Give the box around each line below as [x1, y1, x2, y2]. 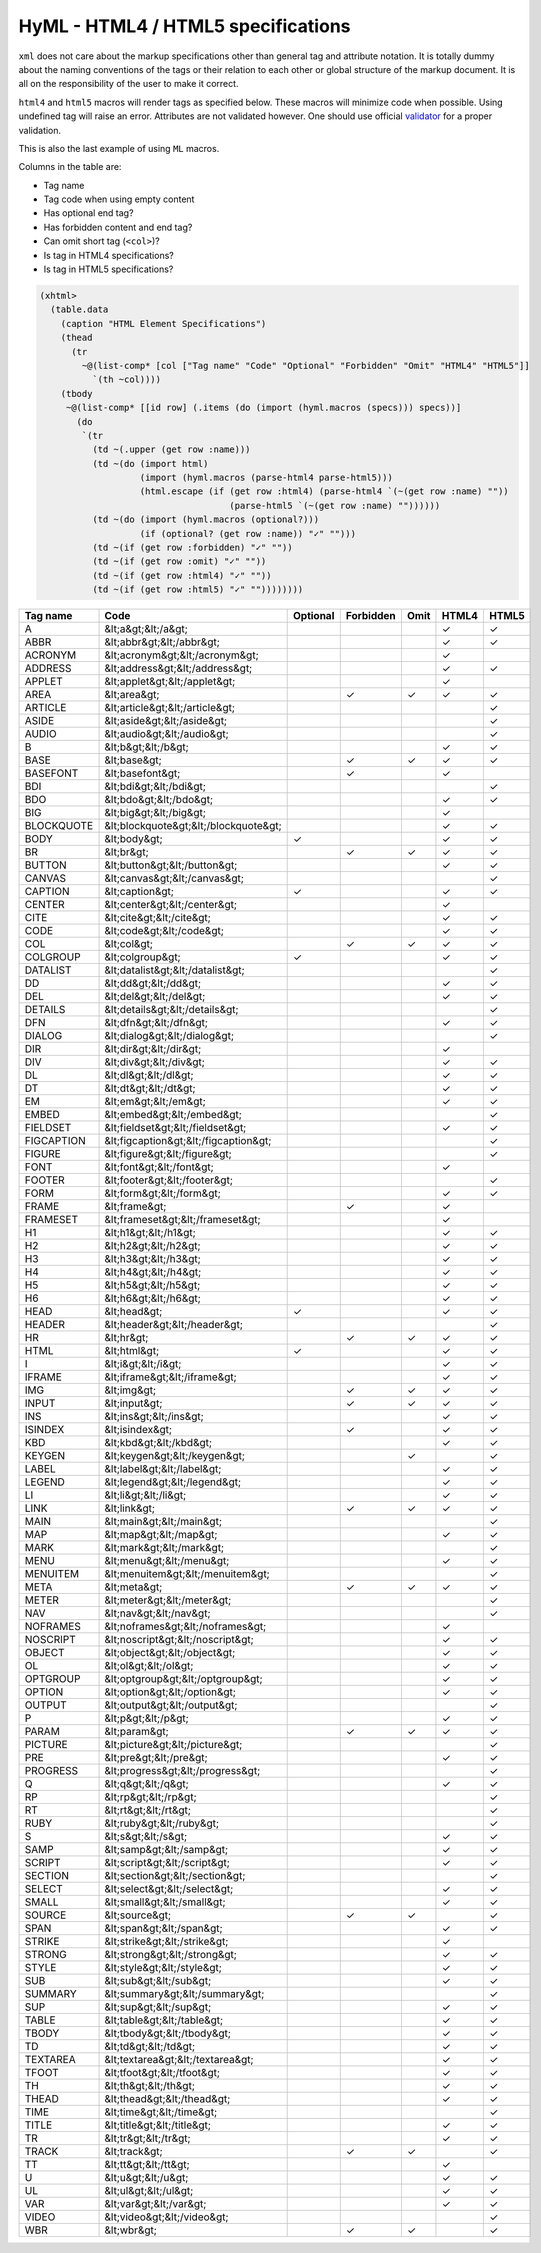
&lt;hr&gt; [104, 1331, 149, 1345]
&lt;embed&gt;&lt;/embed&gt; [104, 1108, 242, 1122]
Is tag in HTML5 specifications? [43, 263, 174, 275]
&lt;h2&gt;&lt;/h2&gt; [104, 1239, 201, 1253]
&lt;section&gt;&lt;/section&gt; [104, 1869, 246, 1883]
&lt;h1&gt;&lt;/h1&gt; [104, 1226, 196, 1240]
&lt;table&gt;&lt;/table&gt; [104, 2013, 224, 2027]
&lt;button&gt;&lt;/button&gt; [104, 858, 238, 872]
